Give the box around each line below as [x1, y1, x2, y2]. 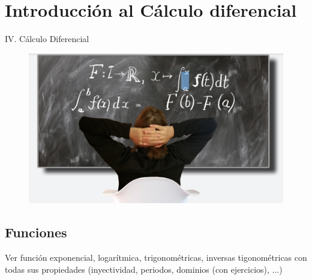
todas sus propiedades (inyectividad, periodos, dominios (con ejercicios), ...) [5, 263, 283, 275]
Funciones [5, 223, 67, 242]
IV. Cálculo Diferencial [5, 32, 89, 45]
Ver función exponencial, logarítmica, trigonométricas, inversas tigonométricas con [5, 251, 307, 264]
